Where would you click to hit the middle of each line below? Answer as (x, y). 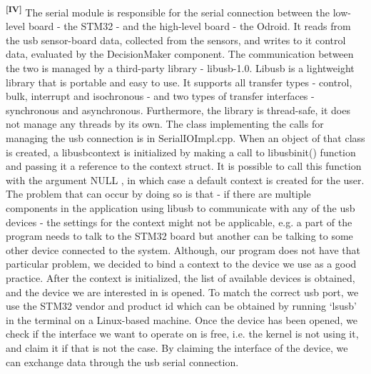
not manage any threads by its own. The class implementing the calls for (165, 124)
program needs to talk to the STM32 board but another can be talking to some (179, 236)
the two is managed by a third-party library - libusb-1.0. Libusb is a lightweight (180, 68)
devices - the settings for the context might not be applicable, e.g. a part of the (179, 222)
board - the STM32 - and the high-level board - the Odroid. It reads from (189, 26)
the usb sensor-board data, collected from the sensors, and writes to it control (176, 40)
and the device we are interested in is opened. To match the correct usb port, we (182, 292)
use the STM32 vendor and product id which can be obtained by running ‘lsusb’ (181, 306)
